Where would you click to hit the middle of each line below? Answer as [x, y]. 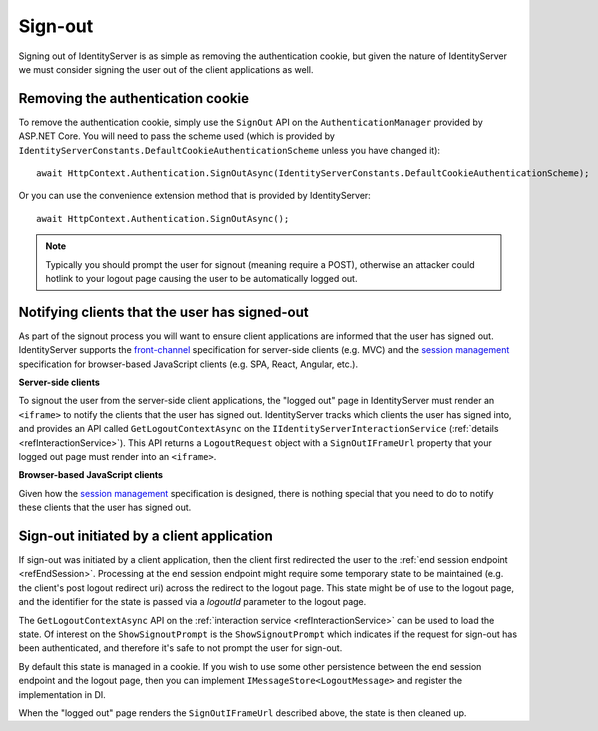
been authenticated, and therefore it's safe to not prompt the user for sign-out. [180, 648]
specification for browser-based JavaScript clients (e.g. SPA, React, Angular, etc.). [188, 364]
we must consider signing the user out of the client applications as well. [166, 69]
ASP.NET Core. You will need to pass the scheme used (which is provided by [176, 136]
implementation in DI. [62, 694]
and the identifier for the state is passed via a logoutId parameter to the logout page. [192, 602]
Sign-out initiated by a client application [146, 535]
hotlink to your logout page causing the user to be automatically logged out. [201, 278]
